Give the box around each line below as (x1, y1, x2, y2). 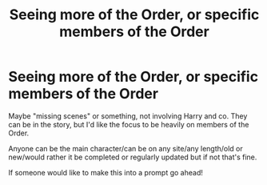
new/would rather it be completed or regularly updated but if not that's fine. (8, 152, 257, 162)
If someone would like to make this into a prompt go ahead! (8, 167, 204, 177)
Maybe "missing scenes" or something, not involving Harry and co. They (8, 111, 248, 121)
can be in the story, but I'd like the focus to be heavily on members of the (8, 119, 249, 129)
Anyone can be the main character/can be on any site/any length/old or (8, 143, 244, 153)
